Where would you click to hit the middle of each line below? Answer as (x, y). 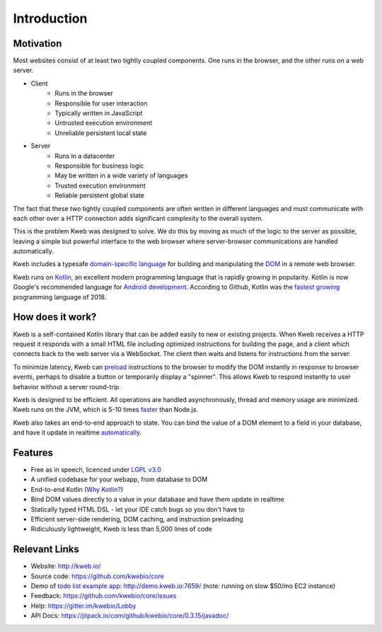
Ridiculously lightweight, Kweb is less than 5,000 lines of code (121, 529)
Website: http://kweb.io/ (66, 566)
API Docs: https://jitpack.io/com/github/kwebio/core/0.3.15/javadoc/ (130, 616)
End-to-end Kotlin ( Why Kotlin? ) (77, 489)
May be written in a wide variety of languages (121, 176)
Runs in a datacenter (85, 156)
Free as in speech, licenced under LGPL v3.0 (96, 469)
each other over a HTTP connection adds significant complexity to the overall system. (138, 218)
